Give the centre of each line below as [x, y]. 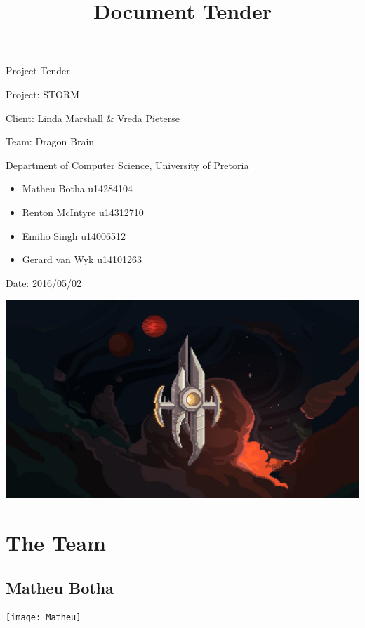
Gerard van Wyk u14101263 [82, 259]
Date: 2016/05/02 [44, 282]
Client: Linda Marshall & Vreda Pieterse [93, 118]
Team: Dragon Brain [50, 141]
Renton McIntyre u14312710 [83, 212]
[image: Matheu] [44, 618]
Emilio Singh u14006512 [74, 235]
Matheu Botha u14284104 [78, 188]
